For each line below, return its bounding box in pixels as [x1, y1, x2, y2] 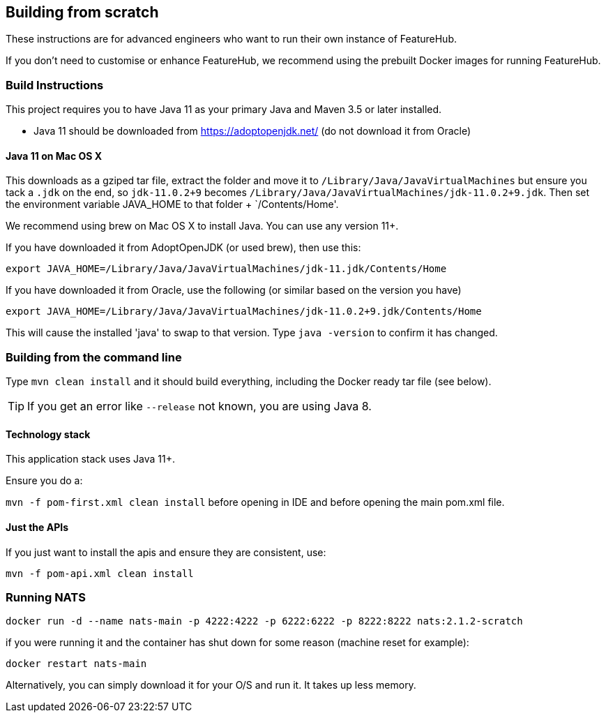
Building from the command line [6, 350, 182, 364]
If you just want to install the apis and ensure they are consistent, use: [6, 546, 326, 558]
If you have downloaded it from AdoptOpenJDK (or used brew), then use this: [6, 241, 361, 254]
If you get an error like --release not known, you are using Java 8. [27, 399, 372, 414]
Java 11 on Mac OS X [6, 149, 103, 162]
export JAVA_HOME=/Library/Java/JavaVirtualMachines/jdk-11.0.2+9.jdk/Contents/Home [6, 306, 482, 317]
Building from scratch [6, 3, 159, 21]
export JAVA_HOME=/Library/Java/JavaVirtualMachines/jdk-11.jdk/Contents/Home [6, 263, 447, 275]
